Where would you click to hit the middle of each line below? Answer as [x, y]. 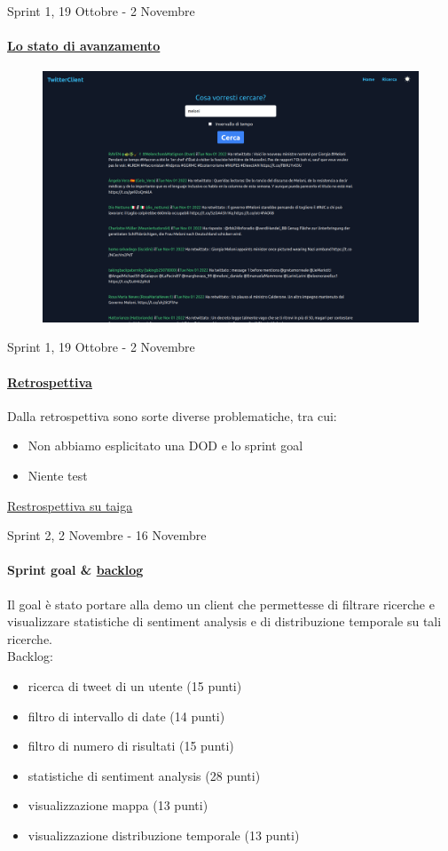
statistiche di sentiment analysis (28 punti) [144, 775]
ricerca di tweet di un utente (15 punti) [135, 685]
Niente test [58, 475]
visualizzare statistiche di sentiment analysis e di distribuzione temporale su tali [224, 621]
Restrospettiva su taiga [70, 505]
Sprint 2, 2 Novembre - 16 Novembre [107, 535]
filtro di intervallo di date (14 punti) [126, 716]
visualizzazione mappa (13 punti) [118, 805]
